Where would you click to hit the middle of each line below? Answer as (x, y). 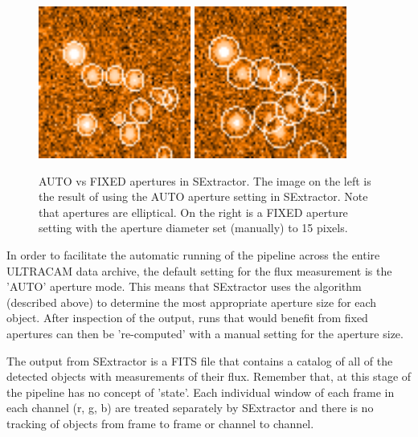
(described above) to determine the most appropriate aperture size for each (192, 302)
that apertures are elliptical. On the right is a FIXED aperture (193, 212)
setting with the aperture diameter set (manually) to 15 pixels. (193, 228)
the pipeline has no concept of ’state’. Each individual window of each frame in (201, 392)
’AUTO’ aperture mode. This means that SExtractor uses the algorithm (184, 286)
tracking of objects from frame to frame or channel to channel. (160, 423)
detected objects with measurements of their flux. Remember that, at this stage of (209, 376)
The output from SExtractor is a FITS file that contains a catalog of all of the (200, 360)
